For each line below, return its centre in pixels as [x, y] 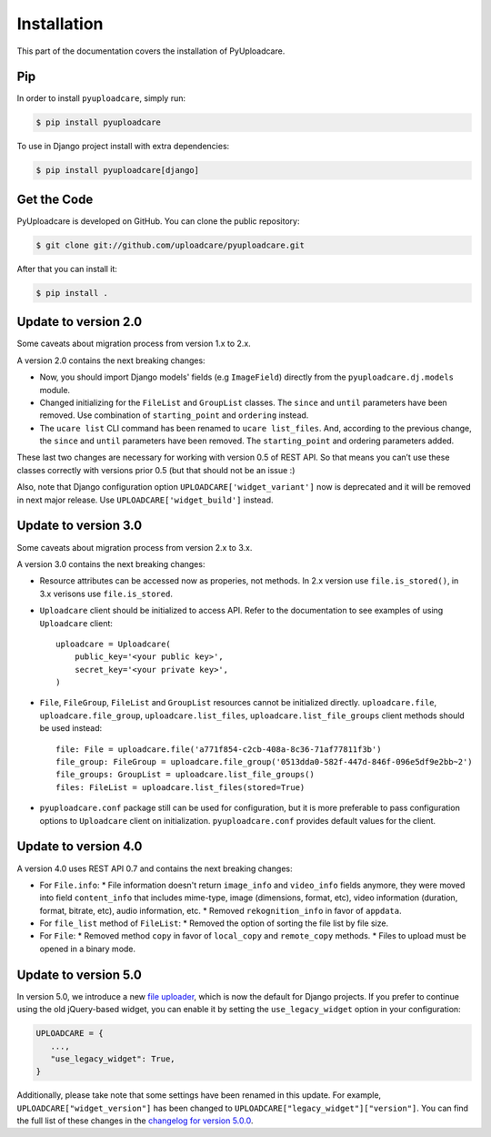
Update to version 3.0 [80, 526]
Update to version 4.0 [80, 847]
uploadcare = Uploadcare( [114, 644]
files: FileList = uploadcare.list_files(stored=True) [180, 787]
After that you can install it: [67, 269]
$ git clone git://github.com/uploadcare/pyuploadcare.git [170, 245]
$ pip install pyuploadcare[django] [118, 170]
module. [55, 390]
